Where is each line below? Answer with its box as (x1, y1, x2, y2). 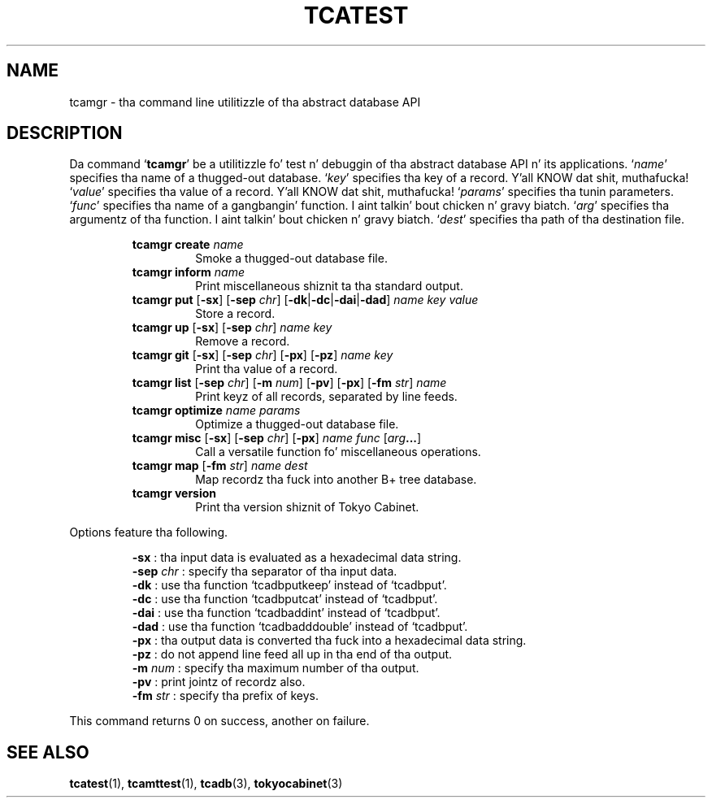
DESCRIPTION (7, 123, 123, 144)
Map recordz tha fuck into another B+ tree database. (195, 472, 477, 487)
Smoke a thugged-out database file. (195, 251, 388, 266)
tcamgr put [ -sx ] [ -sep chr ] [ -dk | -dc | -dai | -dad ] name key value (132, 293, 479, 307)
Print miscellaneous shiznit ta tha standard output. (195, 279, 463, 293)
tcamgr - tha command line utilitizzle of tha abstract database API (69, 94, 421, 109)
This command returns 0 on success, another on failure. (69, 714, 370, 728)
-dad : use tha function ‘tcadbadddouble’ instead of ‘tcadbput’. (132, 619, 468, 634)
